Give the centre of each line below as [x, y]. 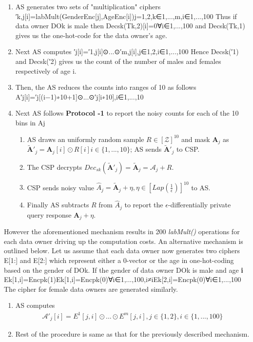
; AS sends [146, 149]
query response [49, 214]
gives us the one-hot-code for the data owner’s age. [91, 35]
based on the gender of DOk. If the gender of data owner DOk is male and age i [124, 270]
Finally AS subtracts [58, 205]
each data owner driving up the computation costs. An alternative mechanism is [124, 241]
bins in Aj [30, 122]
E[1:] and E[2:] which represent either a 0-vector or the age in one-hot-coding [119, 260]
